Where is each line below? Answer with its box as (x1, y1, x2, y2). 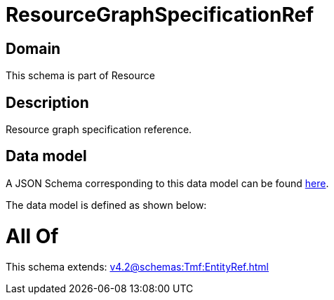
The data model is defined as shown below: (6, 198, 207, 211)
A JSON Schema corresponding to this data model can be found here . (6, 177, 329, 189)
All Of (6, 224, 59, 248)
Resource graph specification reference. (6, 123, 192, 136)
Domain (6, 39, 61, 57)
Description (6, 93, 89, 111)
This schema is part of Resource (6, 69, 155, 82)
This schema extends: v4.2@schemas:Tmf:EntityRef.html (6, 261, 269, 273)
